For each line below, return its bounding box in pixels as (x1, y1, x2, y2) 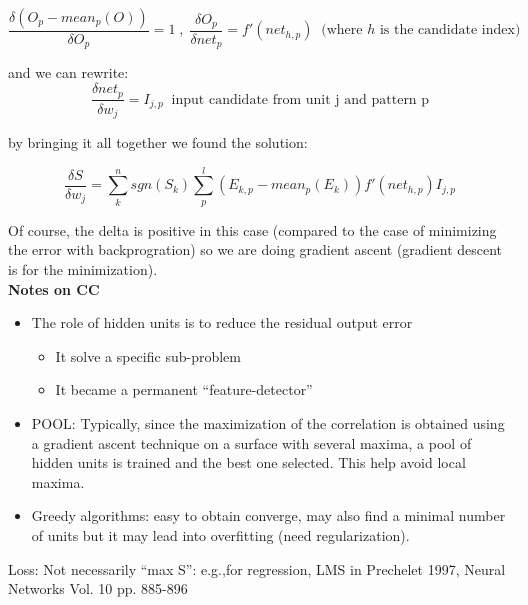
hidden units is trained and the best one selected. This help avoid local (31, 452, 466, 473)
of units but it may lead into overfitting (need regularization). (31, 524, 410, 545)
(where (321, 23, 363, 38)
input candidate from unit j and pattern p (171, 92, 430, 107)
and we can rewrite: (8, 62, 129, 83)
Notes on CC (8, 278, 100, 299)
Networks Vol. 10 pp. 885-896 (8, 578, 188, 599)
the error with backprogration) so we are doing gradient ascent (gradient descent (8, 239, 503, 260)
